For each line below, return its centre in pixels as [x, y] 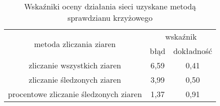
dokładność [193, 51]
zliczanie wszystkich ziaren [75, 65]
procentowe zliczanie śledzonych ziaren [75, 94]
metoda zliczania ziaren [75, 44]
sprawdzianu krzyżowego [110, 18]
